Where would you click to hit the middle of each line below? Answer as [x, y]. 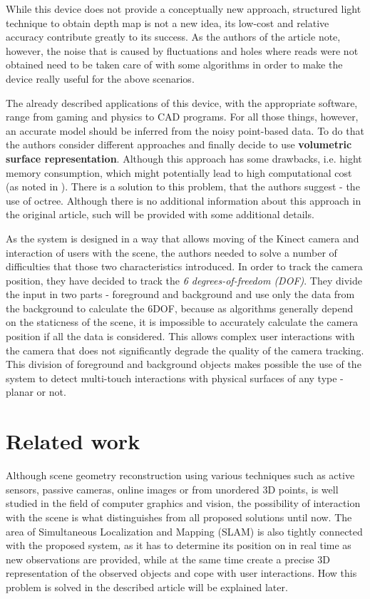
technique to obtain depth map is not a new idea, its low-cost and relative [168, 22]
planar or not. [36, 392]
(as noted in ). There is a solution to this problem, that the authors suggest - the [183, 186]
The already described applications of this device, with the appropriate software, [182, 102]
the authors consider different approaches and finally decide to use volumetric [179, 144]
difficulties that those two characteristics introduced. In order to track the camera [184, 266]
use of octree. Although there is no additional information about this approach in [184, 200]
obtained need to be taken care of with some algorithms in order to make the [174, 65]
